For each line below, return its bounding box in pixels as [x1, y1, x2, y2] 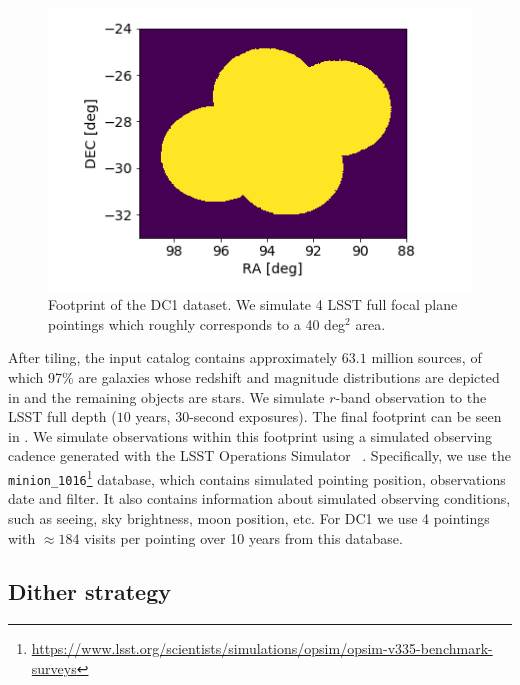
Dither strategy [8, 576, 171, 607]
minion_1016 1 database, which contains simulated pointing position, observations [8, 466, 506, 489]
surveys [31, 657, 77, 678]
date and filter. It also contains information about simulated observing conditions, [8, 488, 511, 509]
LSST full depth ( [8, 406, 117, 427]
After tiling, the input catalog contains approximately [8, 347, 338, 368]
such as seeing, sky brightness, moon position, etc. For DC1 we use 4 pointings [8, 507, 490, 528]
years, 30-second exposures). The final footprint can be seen [135, 406, 502, 427]
